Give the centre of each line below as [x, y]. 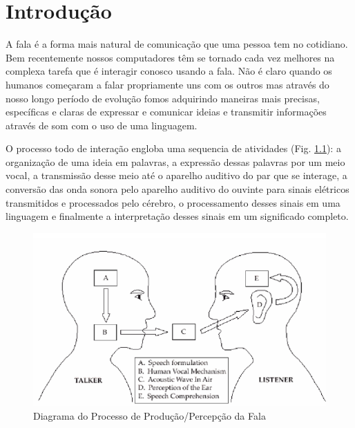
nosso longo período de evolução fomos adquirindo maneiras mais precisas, [163, 98]
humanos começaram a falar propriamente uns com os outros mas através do [167, 84]
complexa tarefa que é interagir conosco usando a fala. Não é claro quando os [169, 71]
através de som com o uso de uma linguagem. [102, 125]
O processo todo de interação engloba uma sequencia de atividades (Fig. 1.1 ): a [173, 148]
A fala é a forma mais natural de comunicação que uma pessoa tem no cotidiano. [177, 44]
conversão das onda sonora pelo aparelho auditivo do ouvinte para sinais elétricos [177, 189]
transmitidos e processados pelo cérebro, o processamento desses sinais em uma [173, 202]
